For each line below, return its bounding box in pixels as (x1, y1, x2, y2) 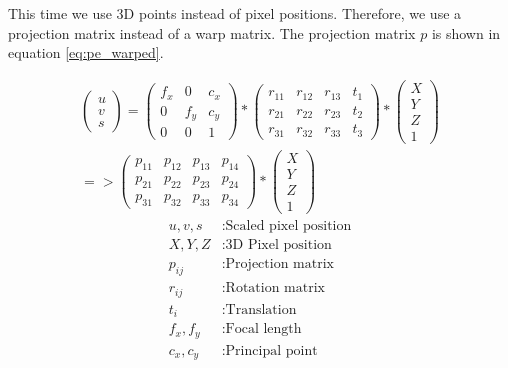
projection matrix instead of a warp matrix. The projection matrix (8, 22, 416, 43)
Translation (225, 302, 297, 317)
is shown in (431, 22, 501, 43)
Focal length (225, 322, 302, 337)
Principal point (225, 343, 318, 358)
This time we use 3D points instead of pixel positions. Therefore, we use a (8, 3, 462, 23)
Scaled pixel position (225, 219, 352, 234)
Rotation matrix (225, 281, 325, 296)
